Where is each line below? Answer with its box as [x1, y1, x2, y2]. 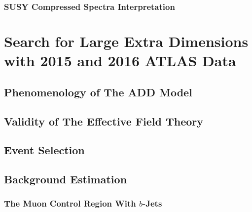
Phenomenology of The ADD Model [4, 84, 192, 99]
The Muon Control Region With [4, 197, 136, 210]
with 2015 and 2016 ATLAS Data [4, 50, 236, 71]
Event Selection [4, 142, 85, 158]
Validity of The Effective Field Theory [4, 113, 204, 128]
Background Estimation [4, 171, 127, 187]
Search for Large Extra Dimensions [4, 31, 249, 51]
